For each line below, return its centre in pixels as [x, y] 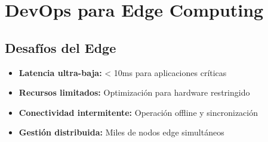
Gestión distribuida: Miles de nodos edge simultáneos [121, 132]
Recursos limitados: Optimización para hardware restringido [134, 92]
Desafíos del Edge [61, 47]
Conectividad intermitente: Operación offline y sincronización [138, 112]
